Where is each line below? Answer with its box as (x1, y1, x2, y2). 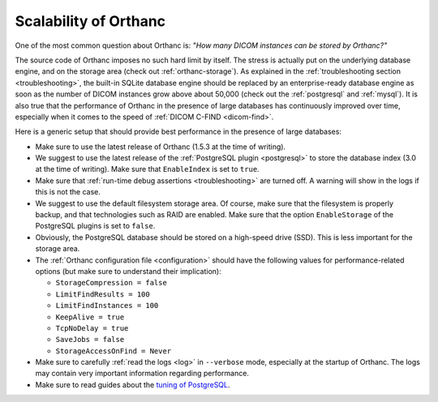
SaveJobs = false (55, 335, 125, 344)
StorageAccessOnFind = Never (55, 346, 172, 356)
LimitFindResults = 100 (55, 289, 150, 299)
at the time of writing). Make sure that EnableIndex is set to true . (35, 165, 260, 174)
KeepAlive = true (55, 312, 125, 322)
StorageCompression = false (55, 278, 168, 288)
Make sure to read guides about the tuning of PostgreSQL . (35, 379, 230, 389)
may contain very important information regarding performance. (35, 369, 249, 378)
